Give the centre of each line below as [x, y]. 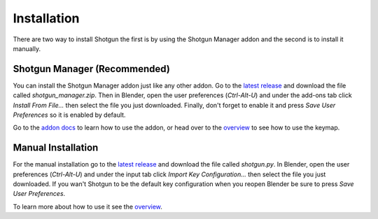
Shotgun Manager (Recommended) [92, 69]
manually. [27, 48]
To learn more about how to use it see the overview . [87, 206]
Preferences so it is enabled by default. [69, 115]
